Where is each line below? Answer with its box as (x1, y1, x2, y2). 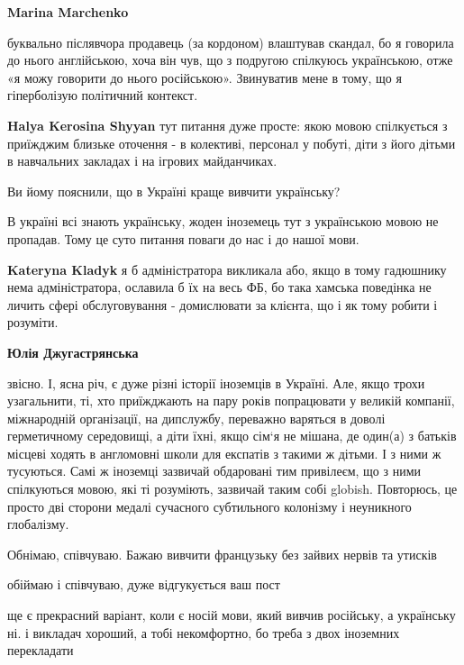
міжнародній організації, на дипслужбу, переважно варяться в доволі (7, 408, 386, 427)
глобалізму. (7, 515, 69, 533)
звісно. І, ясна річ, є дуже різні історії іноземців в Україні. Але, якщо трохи (7, 373, 425, 392)
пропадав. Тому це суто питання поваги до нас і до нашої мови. (7, 229, 359, 248)
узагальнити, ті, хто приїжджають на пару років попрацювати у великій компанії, (7, 391, 455, 410)
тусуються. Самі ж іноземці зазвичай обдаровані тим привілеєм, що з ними (7, 461, 422, 480)
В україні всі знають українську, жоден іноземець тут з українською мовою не (7, 212, 439, 231)
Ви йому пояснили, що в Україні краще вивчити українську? (7, 181, 341, 200)
